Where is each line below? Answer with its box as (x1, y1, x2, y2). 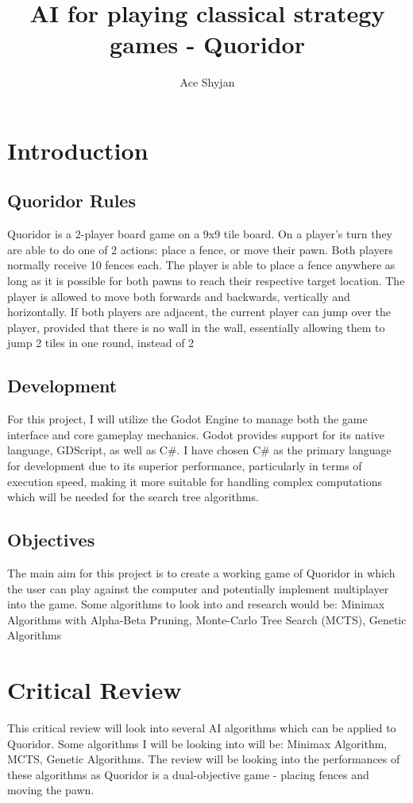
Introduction (7, 133, 149, 166)
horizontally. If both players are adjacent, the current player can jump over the (7, 303, 391, 320)
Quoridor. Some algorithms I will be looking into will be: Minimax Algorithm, (7, 735, 388, 751)
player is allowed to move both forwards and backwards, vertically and (7, 288, 350, 304)
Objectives (7, 527, 95, 552)
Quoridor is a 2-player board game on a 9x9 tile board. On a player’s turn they (7, 226, 393, 242)
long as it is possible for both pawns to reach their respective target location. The (7, 272, 405, 289)
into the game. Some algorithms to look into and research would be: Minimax (7, 596, 385, 612)
